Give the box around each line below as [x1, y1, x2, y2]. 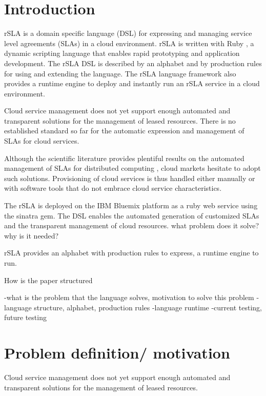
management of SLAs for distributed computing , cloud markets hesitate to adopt [4, 163, 261, 173]
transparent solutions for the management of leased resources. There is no [4, 115, 236, 126]
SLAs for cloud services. [4, 135, 79, 146]
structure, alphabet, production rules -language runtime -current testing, [34, 302, 262, 312]
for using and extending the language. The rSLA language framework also [4, 68, 236, 78]
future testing [4, 312, 47, 323]
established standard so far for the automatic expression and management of [4, 125, 244, 136]
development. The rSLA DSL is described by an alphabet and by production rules [4, 57, 262, 68]
